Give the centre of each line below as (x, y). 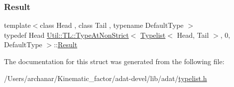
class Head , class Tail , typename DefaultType (112, 25)
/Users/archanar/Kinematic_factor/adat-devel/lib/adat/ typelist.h (106, 78)
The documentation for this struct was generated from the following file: (114, 61)
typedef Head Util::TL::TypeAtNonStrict (66, 35)
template (17, 25)
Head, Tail (193, 35)
